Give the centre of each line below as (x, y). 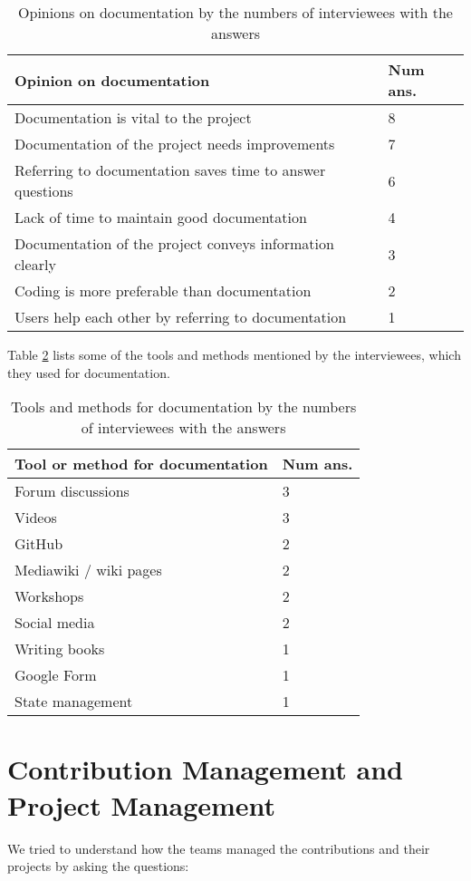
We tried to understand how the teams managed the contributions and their (219, 848)
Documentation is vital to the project (133, 117)
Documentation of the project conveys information (174, 243)
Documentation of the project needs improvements (175, 144)
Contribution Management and (205, 769)
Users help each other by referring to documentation (181, 317)
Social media (55, 623)
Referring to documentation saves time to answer (170, 170)
